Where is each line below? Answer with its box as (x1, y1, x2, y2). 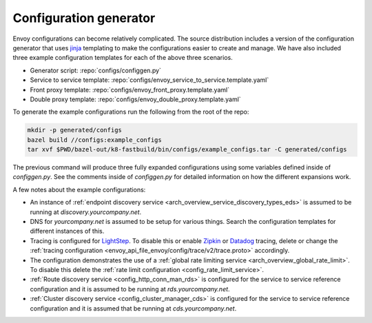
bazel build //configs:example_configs (27, 136, 162, 144)
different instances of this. (30, 227, 105, 236)
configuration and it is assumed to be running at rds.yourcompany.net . (30, 284, 230, 293)
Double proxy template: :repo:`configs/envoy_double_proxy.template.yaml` (30, 95, 241, 103)
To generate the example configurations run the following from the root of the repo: (12, 107, 249, 116)
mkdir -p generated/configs (27, 126, 122, 134)
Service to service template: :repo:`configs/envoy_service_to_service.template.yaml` (30, 76, 269, 84)
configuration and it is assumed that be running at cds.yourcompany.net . (30, 304, 237, 313)
